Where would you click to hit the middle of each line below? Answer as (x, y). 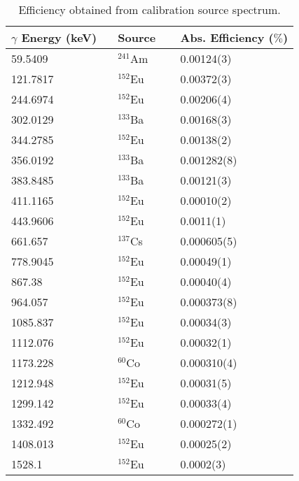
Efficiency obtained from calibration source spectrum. (149, 9)
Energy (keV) (59, 37)
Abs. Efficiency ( (227, 37)
